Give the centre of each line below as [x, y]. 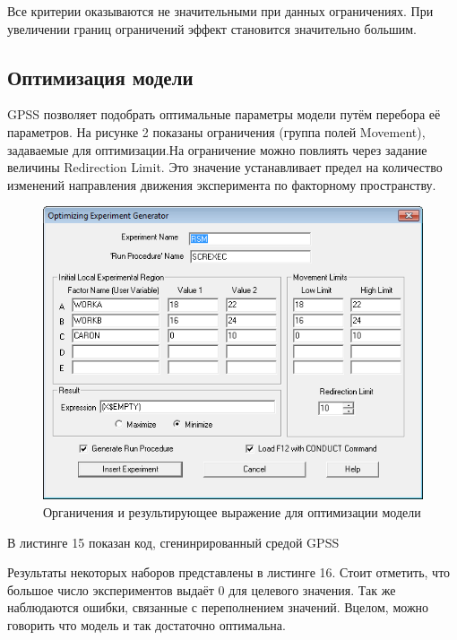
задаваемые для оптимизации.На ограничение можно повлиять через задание [217, 149]
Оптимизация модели [100, 77]
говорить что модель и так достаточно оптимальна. [147, 624]
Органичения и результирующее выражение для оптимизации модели [232, 511]
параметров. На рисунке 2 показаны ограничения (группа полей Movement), [216, 131]
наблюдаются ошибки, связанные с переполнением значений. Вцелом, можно [218, 607]
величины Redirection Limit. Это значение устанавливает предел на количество [225, 167]
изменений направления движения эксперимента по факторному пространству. [222, 184]
